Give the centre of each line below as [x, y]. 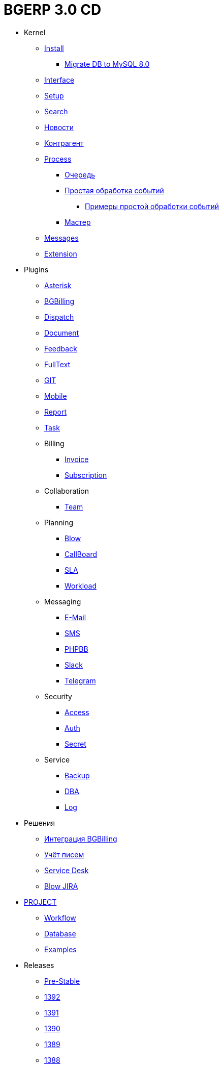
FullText [57, 364]
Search [56, 111]
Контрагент [64, 143]
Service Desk [67, 870]
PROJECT [40, 902]
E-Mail [75, 617]
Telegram [80, 680]
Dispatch [59, 317]
